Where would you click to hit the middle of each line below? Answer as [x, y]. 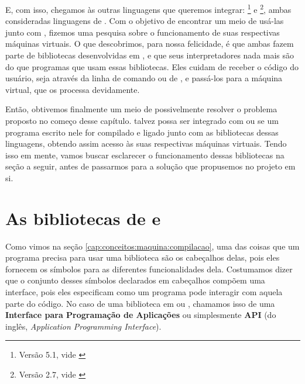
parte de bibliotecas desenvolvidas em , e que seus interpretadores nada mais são [150, 55]
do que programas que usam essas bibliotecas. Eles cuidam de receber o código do [152, 66]
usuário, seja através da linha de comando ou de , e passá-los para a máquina [144, 78]
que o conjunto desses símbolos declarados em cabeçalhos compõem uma [135, 280]
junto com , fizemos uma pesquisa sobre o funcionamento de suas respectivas [143, 32]
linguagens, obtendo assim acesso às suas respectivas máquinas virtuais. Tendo [146, 143]
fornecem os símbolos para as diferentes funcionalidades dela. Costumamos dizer [149, 269]
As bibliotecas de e [83, 218]
